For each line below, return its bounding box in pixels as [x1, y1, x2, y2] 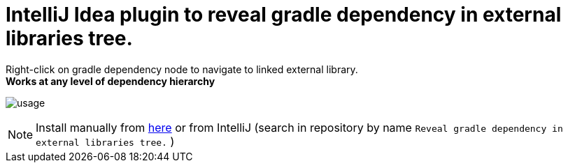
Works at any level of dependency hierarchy [6, 75, 215, 87]
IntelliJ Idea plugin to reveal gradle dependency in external [6, 3, 562, 26]
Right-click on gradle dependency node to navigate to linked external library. [6, 63, 358, 75]
